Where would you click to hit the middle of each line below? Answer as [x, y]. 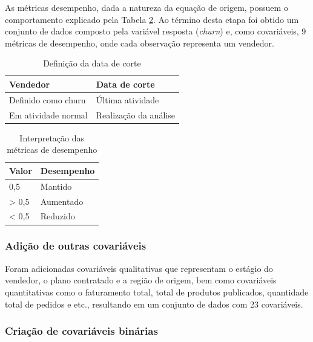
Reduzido [58, 216]
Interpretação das [52, 137]
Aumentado [62, 201]
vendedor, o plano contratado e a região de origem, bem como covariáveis [141, 280]
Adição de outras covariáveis [76, 246]
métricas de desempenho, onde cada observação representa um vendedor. [140, 43]
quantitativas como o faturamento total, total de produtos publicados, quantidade [157, 292]
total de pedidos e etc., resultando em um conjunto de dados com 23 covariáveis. [154, 304]
